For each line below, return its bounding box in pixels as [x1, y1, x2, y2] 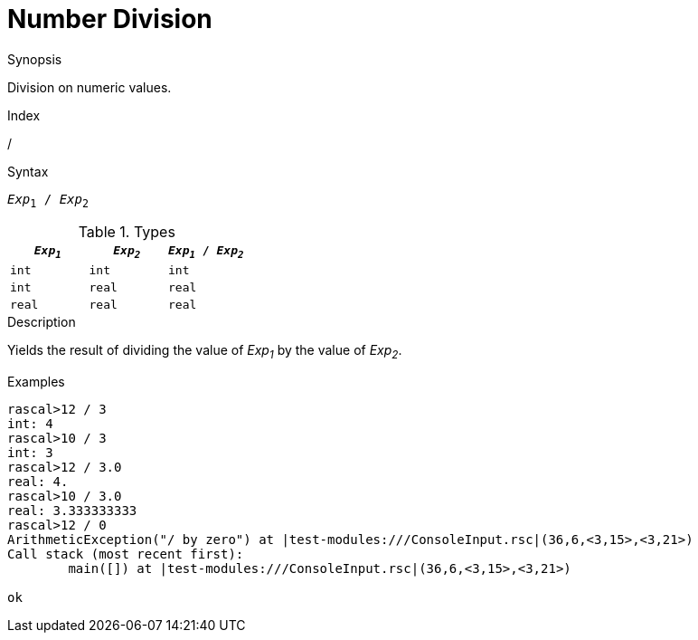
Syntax [7, 163, 49, 179]
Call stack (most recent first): [7, 546, 244, 561]
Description [7, 314, 76, 330]
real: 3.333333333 [7, 502, 137, 518]
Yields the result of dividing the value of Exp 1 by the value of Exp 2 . [7, 342, 402, 361]
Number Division [7, 4, 212, 34]
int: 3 [7, 444, 53, 460]
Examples [7, 373, 65, 389]
